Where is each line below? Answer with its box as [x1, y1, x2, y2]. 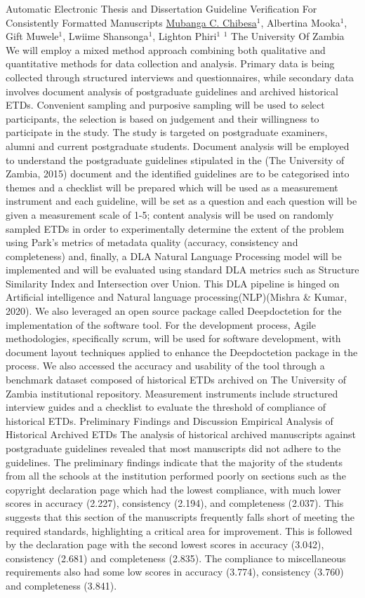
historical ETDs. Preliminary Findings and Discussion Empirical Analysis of [6, 413, 333, 428]
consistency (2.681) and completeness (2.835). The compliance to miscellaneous [6, 550, 346, 565]
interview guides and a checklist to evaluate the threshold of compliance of [6, 400, 326, 414]
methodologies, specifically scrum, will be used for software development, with [6, 331, 341, 346]
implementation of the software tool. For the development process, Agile [6, 317, 316, 332]
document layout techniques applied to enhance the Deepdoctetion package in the [6, 344, 358, 359]
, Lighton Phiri [152, 29, 217, 43]
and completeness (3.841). [6, 578, 117, 592]
